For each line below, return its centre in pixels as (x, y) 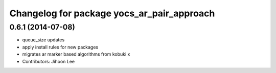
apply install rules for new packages (60, 47)
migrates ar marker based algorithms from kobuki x (76, 54)
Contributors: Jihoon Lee (49, 61)
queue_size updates (43, 40)
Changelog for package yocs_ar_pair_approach (112, 13)
